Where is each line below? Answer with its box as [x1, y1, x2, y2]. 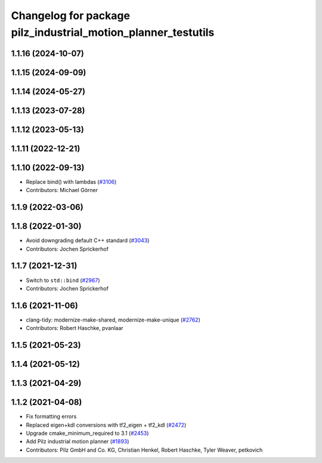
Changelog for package [11, 9, 131, 22]
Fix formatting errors [26, 413, 77, 420]
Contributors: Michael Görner [26, 187, 98, 194]
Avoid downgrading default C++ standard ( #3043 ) [26, 237, 150, 244]
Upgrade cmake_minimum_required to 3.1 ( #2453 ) [26, 430, 149, 437]
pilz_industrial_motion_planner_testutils [11, 26, 215, 39]
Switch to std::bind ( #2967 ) [26, 276, 100, 283]
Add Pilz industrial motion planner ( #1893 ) [26, 438, 129, 445]
